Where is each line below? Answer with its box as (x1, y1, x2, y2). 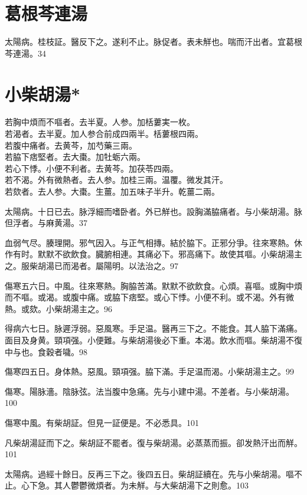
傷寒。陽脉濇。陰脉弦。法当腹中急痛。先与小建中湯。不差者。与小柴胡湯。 (5, 385, 294, 397)
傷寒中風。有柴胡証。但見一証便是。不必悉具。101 (5, 416, 199, 428)
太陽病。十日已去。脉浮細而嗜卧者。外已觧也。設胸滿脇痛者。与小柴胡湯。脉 (5, 205, 302, 217)
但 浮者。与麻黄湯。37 (5, 217, 87, 229)
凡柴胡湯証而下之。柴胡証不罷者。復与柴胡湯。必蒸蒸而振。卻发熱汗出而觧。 (5, 436, 302, 448)
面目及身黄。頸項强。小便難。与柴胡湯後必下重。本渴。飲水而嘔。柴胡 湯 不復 (5, 333, 302, 346)
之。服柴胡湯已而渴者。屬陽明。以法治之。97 (5, 259, 178, 271)
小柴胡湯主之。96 (45, 302, 112, 314)
